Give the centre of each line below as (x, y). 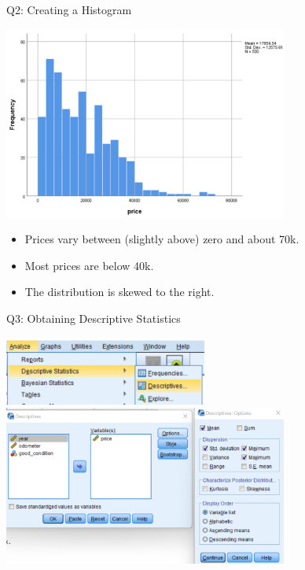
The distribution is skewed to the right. (119, 292)
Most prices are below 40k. (89, 265)
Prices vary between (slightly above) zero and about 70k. (162, 239)
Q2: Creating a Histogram (69, 9)
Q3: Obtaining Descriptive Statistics (94, 318)
